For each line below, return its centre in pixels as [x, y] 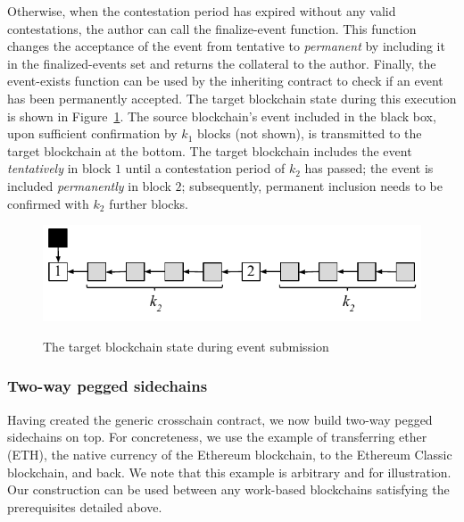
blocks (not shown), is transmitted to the [310, 133]
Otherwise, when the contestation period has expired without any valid [202, 11]
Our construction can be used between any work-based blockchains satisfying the [228, 489]
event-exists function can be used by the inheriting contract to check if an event [225, 81]
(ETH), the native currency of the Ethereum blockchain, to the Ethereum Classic [230, 454]
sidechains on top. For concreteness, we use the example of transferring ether [217, 437]
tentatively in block [59, 168]
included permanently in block [89, 185]
